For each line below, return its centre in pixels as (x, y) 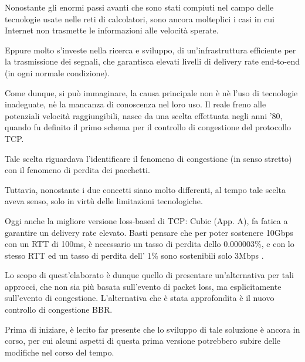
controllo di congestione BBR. (59, 309)
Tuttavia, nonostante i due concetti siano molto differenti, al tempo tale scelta (145, 189)
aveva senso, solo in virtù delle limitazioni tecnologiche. (104, 201)
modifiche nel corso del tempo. (60, 352)
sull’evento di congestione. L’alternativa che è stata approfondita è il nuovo (140, 298)
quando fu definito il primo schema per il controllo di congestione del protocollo (148, 127)
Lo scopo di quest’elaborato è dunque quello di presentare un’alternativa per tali (149, 275)
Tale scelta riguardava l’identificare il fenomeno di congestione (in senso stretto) (148, 158)
